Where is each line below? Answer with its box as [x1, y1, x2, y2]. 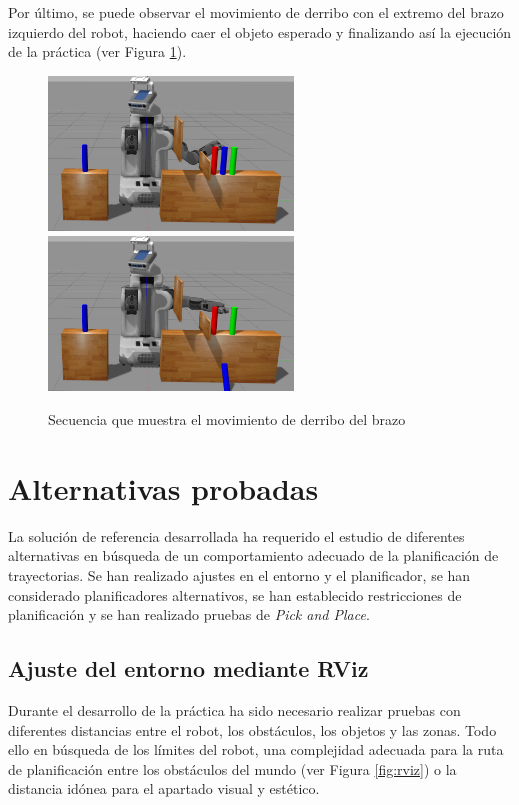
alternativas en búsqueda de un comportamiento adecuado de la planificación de [8, 545, 499, 566]
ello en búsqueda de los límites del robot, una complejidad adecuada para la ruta [8, 739, 504, 760]
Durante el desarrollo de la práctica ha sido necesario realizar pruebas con [8, 699, 461, 720]
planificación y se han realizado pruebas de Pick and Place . [8, 604, 370, 625]
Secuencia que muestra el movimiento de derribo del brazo [48, 409, 406, 430]
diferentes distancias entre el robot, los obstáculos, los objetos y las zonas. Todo [8, 719, 497, 740]
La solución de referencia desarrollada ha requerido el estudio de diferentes [8, 525, 465, 546]
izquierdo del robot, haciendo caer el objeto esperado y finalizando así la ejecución [8, 21, 512, 42]
